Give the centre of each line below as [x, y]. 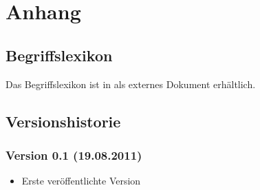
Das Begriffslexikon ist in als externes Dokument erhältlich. [131, 84]
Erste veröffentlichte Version [81, 181]
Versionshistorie [63, 121]
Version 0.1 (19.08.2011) [74, 155]
